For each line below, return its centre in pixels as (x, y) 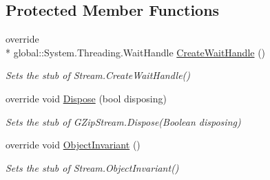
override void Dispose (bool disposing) (86, 98)
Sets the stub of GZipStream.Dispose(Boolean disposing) (123, 121)
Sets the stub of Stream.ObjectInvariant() (92, 167)
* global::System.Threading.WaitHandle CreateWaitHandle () (136, 52)
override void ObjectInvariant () (73, 145)
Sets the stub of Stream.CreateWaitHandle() (98, 75)
